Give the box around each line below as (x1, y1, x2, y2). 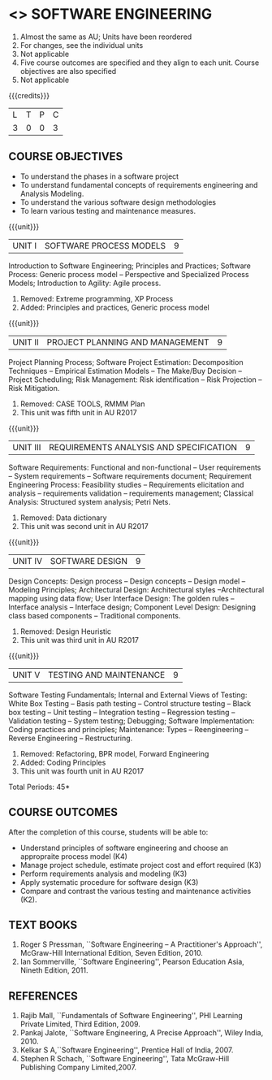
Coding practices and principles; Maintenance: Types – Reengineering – (8, 724, 249, 734)
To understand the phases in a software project (19, 171, 179, 181)
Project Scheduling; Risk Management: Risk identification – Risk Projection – (8, 375, 262, 384)
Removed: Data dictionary (19, 513, 107, 523)
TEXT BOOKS (8, 917, 78, 931)
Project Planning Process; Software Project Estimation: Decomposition (8, 357, 244, 367)
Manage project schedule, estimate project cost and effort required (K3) (19, 860, 261, 870)
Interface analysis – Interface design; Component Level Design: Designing (8, 602, 256, 612)
